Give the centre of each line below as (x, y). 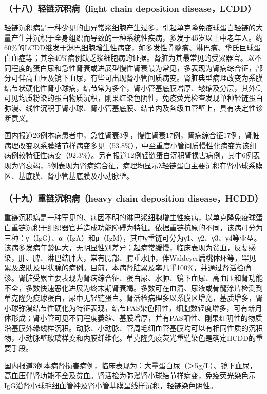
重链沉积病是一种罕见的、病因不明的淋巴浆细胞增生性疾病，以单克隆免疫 (126, 217)
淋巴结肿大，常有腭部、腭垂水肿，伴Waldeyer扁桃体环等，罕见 (151, 257)
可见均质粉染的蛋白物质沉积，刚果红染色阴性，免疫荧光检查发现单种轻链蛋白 (133, 98)
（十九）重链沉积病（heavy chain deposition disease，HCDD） (134, 198)
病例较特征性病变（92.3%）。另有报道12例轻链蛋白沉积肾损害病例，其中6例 (129, 155)
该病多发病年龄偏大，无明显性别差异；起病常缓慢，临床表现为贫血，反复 (126, 248)
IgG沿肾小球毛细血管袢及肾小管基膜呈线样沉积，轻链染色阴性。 (111, 385)
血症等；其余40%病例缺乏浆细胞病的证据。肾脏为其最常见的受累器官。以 (133, 57)
